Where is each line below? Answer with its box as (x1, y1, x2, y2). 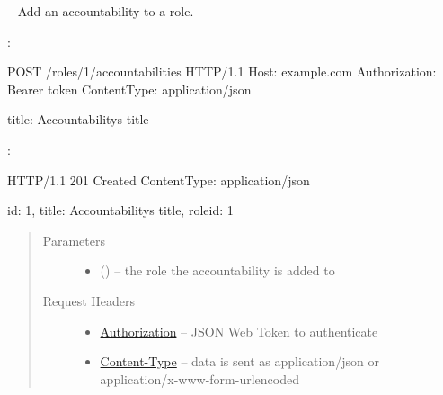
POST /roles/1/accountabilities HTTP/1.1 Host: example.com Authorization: (7, 62, 437, 81)
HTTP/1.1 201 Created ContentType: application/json (7, 170, 310, 189)
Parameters (42, 230, 105, 249)
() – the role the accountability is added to (100, 261, 335, 280)
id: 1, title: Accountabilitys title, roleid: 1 (7, 201, 234, 220)
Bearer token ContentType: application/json (7, 79, 252, 98)
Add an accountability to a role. (17, 2, 194, 20)
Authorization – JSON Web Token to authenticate (100, 321, 378, 340)
